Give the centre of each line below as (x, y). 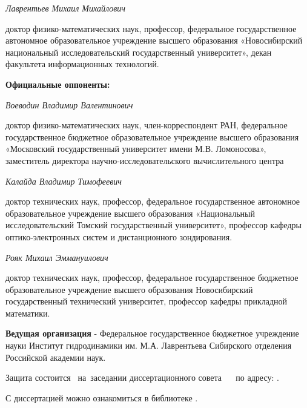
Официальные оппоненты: (58, 84)
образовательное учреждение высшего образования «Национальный (130, 213)
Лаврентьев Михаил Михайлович (66, 8)
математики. (28, 313)
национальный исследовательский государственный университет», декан (139, 52)
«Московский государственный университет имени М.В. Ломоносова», (136, 149)
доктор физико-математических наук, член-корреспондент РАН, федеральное (147, 125)
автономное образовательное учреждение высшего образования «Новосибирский (154, 40)
